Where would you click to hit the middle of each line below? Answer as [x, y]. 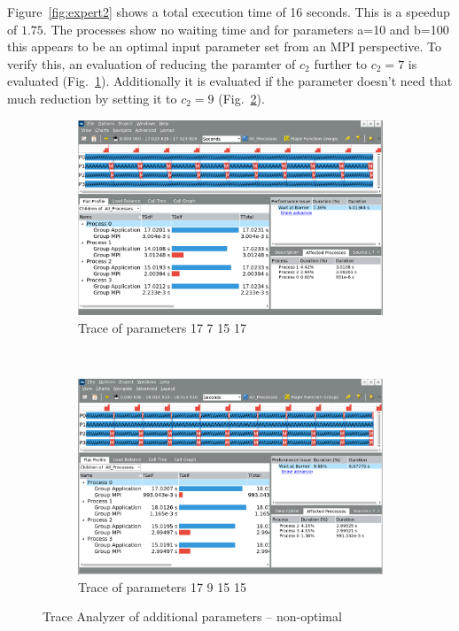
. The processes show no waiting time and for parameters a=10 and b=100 [246, 29]
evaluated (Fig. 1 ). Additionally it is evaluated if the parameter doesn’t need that [230, 81]
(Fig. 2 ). [241, 98]
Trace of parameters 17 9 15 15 [162, 586]
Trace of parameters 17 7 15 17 [162, 327]
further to [341, 63]
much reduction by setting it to [92, 98]
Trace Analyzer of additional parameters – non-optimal [192, 616]
